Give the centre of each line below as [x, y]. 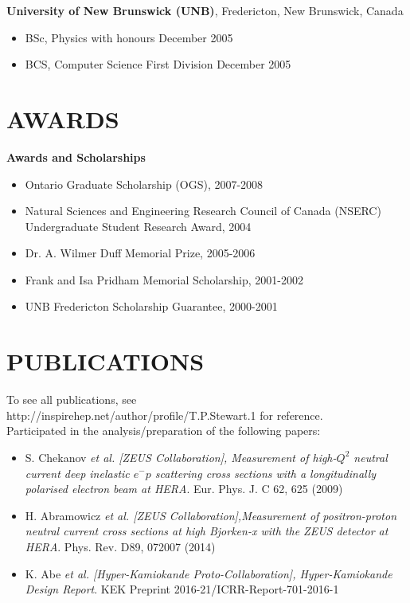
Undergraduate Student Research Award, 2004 [138, 226]
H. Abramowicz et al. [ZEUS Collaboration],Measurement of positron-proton [211, 515]
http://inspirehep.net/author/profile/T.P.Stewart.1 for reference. [165, 415]
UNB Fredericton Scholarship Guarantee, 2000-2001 [151, 306]
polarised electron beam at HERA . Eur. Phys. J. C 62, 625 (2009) [184, 489]
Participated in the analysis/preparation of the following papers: [164, 431]
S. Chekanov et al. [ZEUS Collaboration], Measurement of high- [181, 457]
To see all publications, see [72, 399]
